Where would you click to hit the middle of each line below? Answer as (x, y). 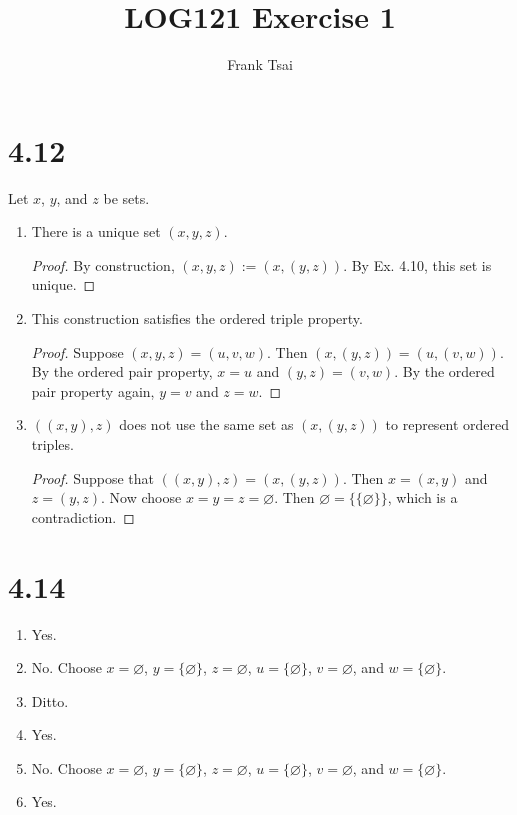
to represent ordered (447, 424)
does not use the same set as (206, 424)
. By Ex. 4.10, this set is (417, 264)
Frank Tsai (260, 64)
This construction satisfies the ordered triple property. (197, 318)
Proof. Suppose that (92, 477)
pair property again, (93, 390)
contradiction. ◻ (83, 516)
